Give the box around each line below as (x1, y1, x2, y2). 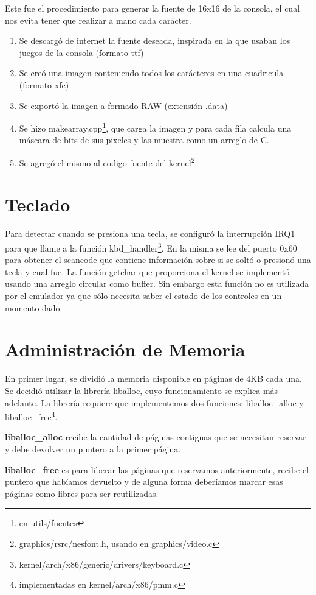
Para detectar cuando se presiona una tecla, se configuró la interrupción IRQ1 (5, 227, 295, 240)
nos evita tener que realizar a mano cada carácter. (5, 13, 191, 26)
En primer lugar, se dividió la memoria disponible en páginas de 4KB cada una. (5, 372, 302, 385)
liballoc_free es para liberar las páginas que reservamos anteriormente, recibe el (5, 463, 309, 476)
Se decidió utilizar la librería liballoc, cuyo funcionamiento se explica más (5, 384, 278, 396)
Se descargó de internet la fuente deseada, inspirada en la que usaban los (19, 34, 290, 47)
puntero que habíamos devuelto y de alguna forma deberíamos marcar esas (5, 475, 283, 488)
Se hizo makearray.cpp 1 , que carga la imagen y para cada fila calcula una (19, 120, 292, 134)
